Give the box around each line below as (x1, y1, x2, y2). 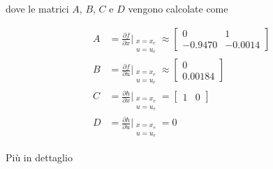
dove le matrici (6, 1, 69, 15)
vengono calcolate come (128, 1, 228, 15)
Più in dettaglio (6, 149, 73, 164)
